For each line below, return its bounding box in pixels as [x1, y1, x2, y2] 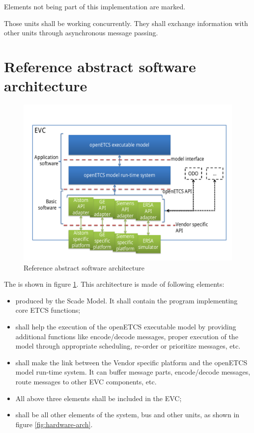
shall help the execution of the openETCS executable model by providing [15, 322, 236, 332]
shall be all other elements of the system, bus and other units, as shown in [15, 409, 240, 420]
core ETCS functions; [15, 305, 81, 315]
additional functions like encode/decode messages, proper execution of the [15, 331, 238, 341]
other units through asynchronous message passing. [4, 27, 158, 38]
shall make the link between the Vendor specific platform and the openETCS [15, 357, 248, 367]
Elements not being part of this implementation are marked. [4, 1, 186, 11]
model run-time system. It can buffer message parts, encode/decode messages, [15, 367, 251, 377]
